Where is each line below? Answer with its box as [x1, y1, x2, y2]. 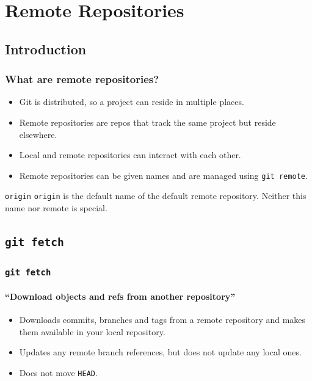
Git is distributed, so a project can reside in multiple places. [19, 95, 244, 108]
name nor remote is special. [5, 201, 107, 214]
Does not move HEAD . [19, 366, 98, 379]
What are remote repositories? [5, 71, 159, 87]
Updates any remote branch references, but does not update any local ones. [19, 346, 302, 358]
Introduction [5, 39, 87, 58]
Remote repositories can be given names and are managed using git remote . [19, 169, 308, 181]
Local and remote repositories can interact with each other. [19, 148, 241, 161]
